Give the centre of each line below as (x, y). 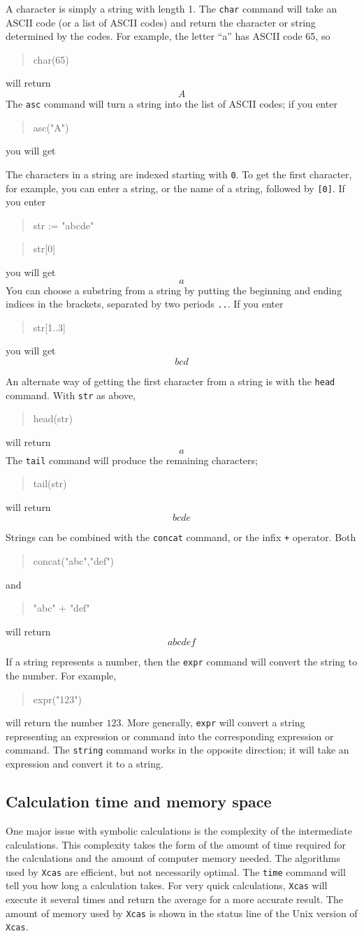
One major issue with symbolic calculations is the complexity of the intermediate (179, 830)
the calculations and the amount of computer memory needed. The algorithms (173, 858)
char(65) (51, 59)
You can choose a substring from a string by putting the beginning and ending (174, 290)
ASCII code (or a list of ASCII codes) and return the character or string (161, 22)
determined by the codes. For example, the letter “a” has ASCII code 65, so (168, 36)
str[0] (44, 249)
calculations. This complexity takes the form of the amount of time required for (176, 844)
